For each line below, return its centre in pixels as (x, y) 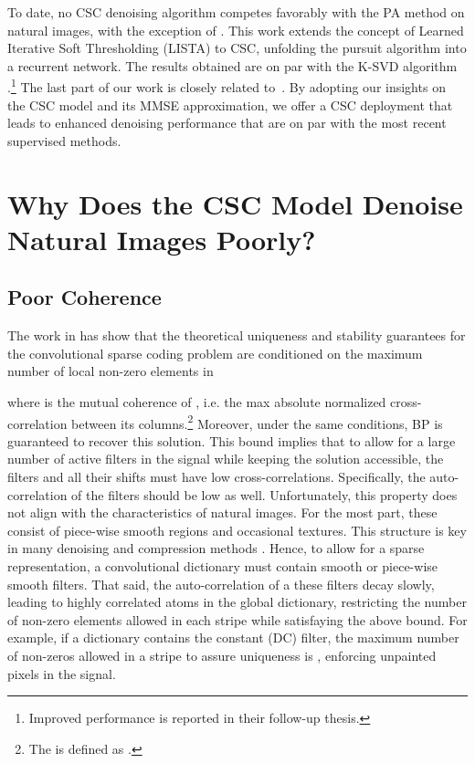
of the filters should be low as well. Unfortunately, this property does (264, 494)
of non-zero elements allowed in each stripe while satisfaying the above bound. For (237, 619)
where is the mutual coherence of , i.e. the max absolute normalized (197, 401)
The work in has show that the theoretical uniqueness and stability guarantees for (237, 335)
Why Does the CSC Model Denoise (235, 203)
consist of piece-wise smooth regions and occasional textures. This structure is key (237, 530)
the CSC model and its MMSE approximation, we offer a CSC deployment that (230, 105)
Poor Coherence (84, 297)
